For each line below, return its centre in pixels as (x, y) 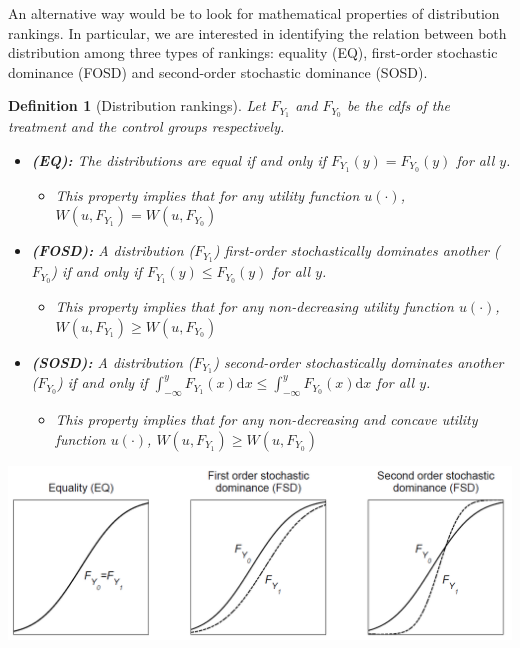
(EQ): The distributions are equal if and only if (178, 159)
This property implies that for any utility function (207, 194)
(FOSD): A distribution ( (113, 250)
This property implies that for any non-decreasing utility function (254, 306)
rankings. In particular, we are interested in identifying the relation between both (257, 32)
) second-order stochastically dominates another (358, 361)
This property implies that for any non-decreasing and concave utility (266, 419)
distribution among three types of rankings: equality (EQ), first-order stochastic (253, 52)
